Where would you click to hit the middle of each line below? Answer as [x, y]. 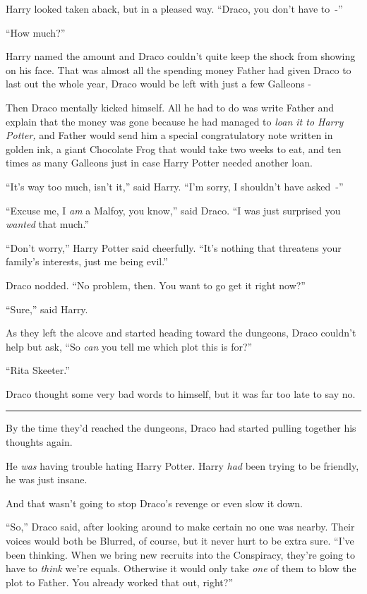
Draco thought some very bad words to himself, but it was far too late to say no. [181, 393]
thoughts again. [39, 442]
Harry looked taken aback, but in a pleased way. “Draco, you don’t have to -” [174, 8]
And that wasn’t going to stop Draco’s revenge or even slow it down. [154, 503]
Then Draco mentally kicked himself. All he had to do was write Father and [170, 107]
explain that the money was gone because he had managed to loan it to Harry [175, 121]
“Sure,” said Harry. [47, 309]
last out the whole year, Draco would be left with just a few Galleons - [159, 84]
